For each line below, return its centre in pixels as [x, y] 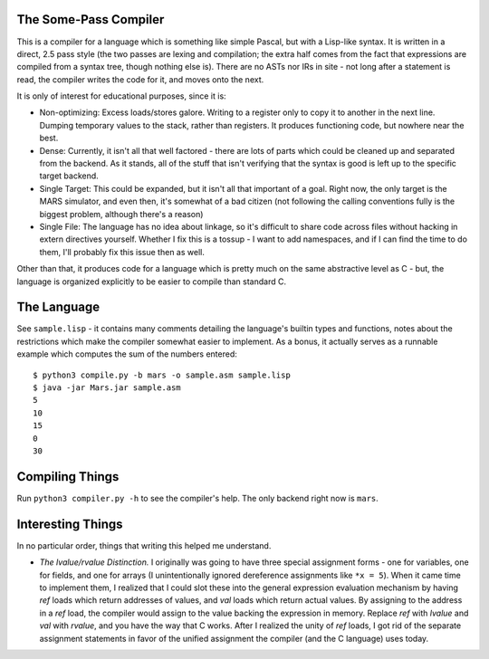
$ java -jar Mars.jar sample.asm [107, 388]
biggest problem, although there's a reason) [121, 214]
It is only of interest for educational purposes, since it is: [121, 96]
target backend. [69, 176]
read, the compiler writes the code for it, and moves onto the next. [140, 79]
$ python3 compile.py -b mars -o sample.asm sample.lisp [162, 375]
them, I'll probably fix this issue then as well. [122, 252]
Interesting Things [70, 524]
